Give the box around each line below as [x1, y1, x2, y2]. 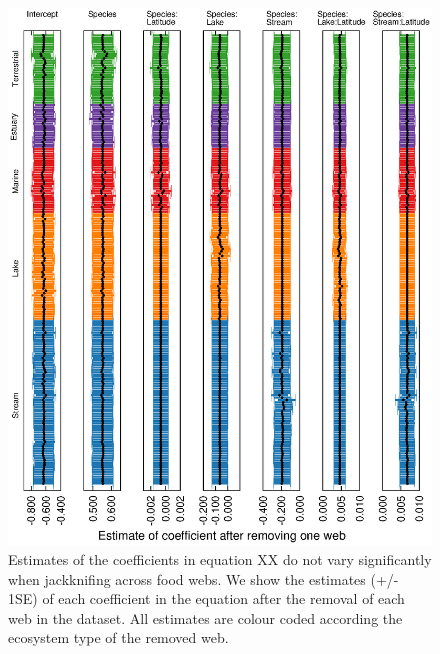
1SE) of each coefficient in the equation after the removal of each [8, 588, 405, 609]
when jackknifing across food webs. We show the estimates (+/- [8, 568, 399, 589]
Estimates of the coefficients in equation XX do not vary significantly [8, 548, 432, 569]
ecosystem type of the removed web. [8, 627, 229, 648]
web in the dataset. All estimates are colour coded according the [8, 607, 403, 628]
